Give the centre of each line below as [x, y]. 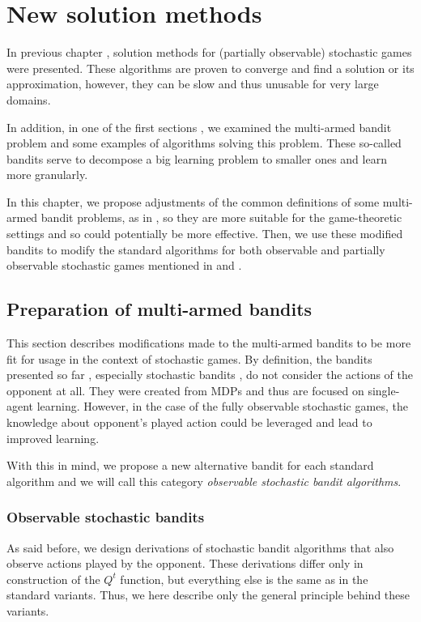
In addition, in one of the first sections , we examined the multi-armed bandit [199, 127]
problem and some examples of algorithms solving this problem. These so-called [204, 143]
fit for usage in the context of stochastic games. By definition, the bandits [189, 358]
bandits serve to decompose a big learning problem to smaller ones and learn [197, 158]
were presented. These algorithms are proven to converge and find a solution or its [210, 68]
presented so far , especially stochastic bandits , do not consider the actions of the [210, 375]
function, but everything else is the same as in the [244, 579]
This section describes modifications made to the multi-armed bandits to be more [209, 343]
